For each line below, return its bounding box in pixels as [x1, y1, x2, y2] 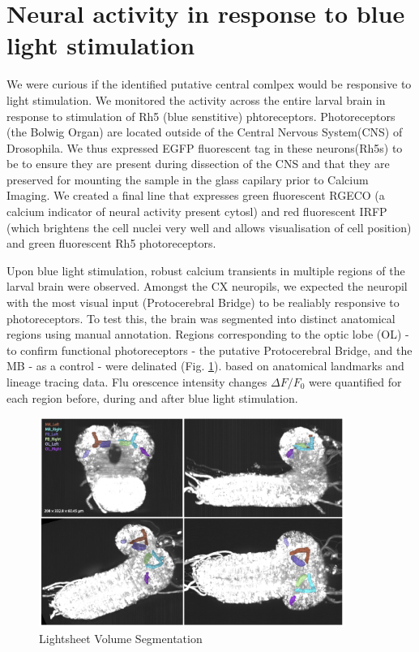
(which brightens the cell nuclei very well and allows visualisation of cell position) [6, 218, 412, 235]
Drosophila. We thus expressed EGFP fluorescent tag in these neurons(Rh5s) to [6, 139, 403, 156]
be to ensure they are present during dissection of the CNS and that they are [6, 155, 390, 172]
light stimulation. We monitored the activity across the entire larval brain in [6, 91, 386, 108]
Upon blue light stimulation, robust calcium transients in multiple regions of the [6, 261, 405, 279]
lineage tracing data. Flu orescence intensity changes [6, 373, 267, 390]
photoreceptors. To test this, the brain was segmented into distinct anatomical [6, 309, 395, 326]
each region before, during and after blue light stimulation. [6, 389, 298, 406]
